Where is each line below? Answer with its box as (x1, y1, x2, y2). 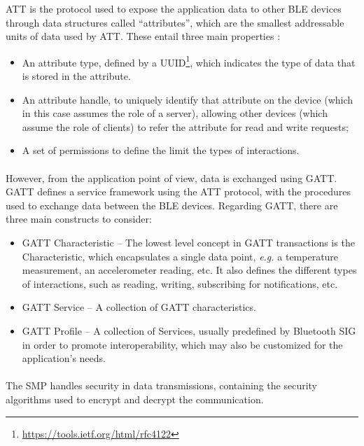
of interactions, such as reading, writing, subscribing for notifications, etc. (22, 276, 338, 291)
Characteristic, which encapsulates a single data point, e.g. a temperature (22, 249, 339, 263)
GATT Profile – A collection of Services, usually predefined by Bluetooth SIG (22, 323, 356, 337)
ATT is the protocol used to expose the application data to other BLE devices (6, 1, 342, 15)
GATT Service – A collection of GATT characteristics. (22, 300, 256, 314)
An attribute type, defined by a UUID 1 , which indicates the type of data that (22, 53, 356, 69)
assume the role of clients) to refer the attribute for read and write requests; (22, 119, 349, 134)
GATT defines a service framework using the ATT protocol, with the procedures (6, 184, 351, 199)
